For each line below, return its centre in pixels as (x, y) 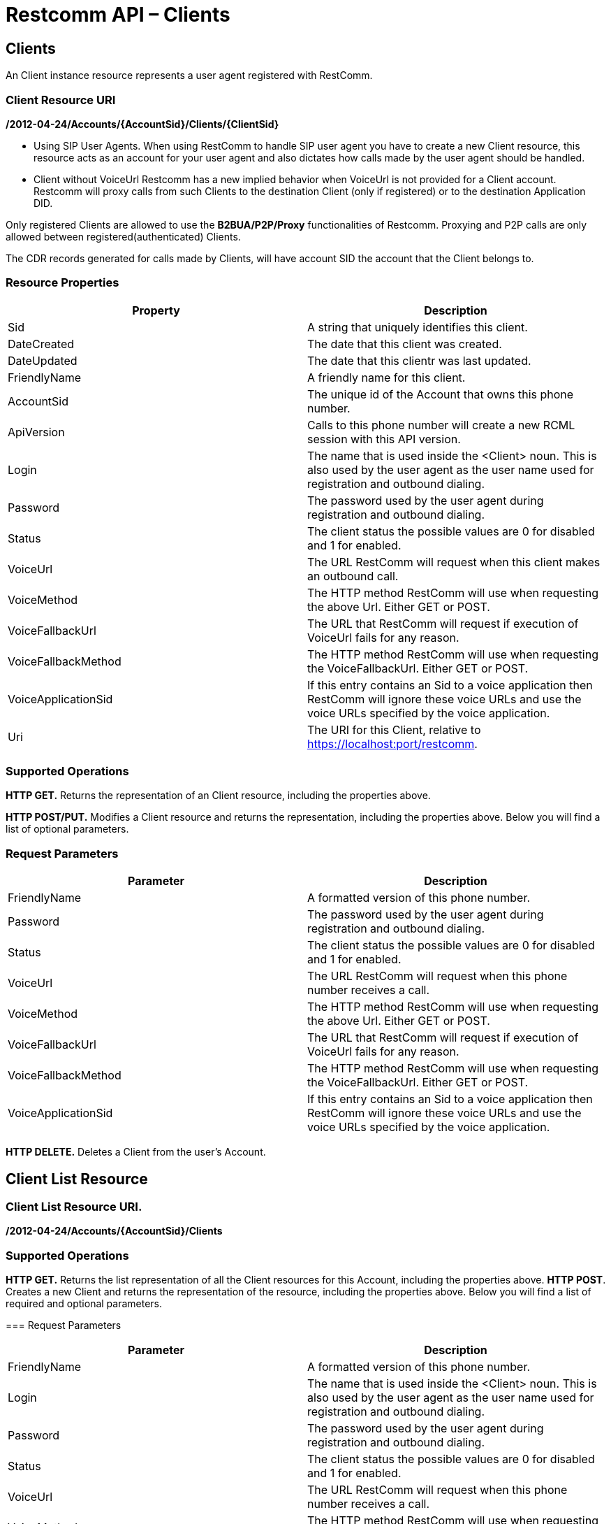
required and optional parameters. (84, 1304)
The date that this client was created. (405, 344)
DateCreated (41, 344)
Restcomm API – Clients (118, 15)
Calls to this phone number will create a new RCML (441, 425)
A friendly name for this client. (387, 377)
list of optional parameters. (67, 829)
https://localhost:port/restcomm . (392, 743)
